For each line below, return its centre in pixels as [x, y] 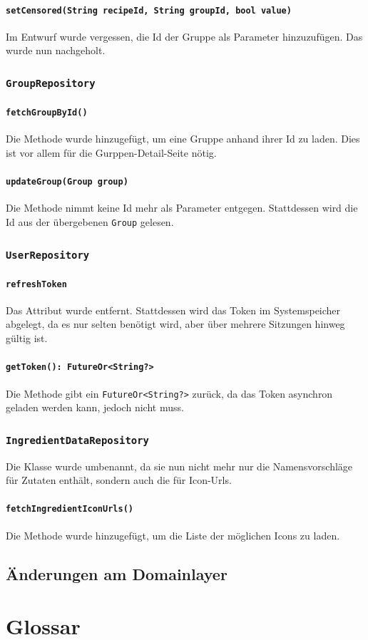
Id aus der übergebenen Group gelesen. [90, 221]
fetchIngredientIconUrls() [70, 509]
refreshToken [36, 284]
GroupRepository [51, 83]
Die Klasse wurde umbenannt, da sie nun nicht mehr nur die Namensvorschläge [179, 466]
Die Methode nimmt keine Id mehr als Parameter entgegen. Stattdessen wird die [182, 208]
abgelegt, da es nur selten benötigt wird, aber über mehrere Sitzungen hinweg [175, 324]
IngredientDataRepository [77, 440]
